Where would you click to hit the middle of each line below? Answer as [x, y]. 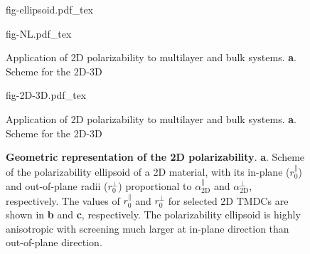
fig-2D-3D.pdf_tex [46, 95]
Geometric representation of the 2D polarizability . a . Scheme [155, 157]
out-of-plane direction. [54, 242]
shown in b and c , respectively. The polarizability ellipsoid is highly [153, 214]
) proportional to [155, 185]
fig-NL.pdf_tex [39, 33]
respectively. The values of [63, 200]
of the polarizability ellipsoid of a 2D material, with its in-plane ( [148, 171]
